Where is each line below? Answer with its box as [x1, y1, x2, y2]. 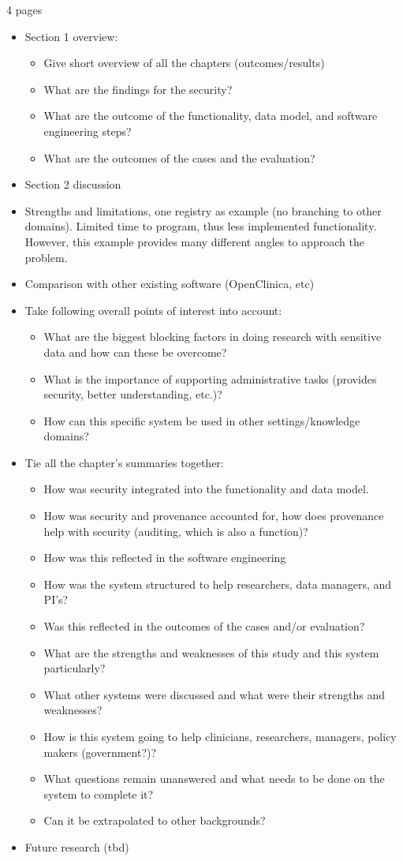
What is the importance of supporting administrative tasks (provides [43, 370, 377, 387]
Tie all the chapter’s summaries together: [24, 454, 224, 470]
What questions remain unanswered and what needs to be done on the [43, 770, 385, 787]
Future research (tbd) [24, 838, 129, 855]
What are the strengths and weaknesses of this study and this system [43, 644, 379, 661]
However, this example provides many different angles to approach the [24, 233, 364, 249]
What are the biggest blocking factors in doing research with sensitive [43, 328, 382, 345]
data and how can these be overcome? [43, 343, 227, 360]
